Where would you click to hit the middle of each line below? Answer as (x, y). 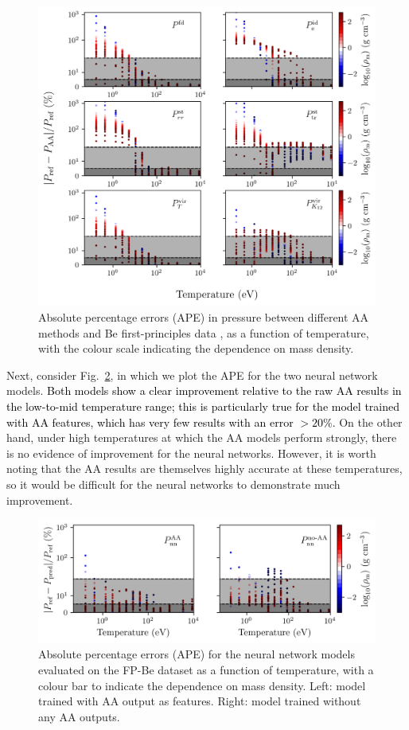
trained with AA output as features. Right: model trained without (200, 701)
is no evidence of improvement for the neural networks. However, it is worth (191, 453)
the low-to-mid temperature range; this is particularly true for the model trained (203, 406)
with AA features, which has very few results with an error (150, 422)
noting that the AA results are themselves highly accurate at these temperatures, (204, 468)
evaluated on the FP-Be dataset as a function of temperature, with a (206, 669)
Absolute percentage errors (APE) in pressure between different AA (204, 316)
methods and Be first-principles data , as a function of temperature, (204, 332)
